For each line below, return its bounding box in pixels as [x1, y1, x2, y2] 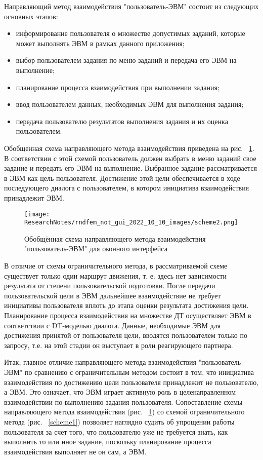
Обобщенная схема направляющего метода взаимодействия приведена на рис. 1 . [4, 142, 254, 153]
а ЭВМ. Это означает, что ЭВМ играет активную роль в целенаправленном [4, 387, 236, 397]
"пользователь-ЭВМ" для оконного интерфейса [24, 243, 167, 254]
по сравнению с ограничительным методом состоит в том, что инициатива [24, 366, 254, 377]
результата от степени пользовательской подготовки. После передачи [4, 280, 215, 291]
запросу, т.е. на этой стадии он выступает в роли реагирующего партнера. [4, 339, 233, 350]
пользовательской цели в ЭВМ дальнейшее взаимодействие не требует [4, 290, 221, 300]
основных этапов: [4, 11, 58, 21]
